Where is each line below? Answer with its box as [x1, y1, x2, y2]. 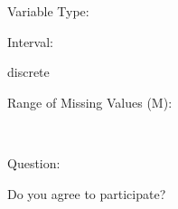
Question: [7, 153, 61, 172]
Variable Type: [7, 2, 89, 20]
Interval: [7, 32, 53, 51]
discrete [7, 62, 50, 81]
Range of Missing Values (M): [7, 92, 173, 111]
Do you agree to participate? [7, 184, 166, 203]
